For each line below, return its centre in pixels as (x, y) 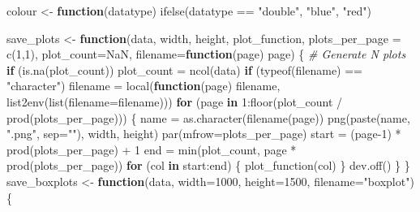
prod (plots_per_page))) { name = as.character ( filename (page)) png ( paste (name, (208, 117)
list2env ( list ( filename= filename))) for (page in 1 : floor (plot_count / (175, 101)
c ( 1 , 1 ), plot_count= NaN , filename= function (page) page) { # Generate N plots (206, 54)
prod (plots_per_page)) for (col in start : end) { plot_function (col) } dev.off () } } (208, 165)
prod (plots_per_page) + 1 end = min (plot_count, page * (152, 149)
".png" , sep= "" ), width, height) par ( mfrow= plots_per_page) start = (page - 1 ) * (204, 134)
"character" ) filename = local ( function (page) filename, (144, 86)
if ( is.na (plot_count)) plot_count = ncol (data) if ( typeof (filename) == (184, 69)
